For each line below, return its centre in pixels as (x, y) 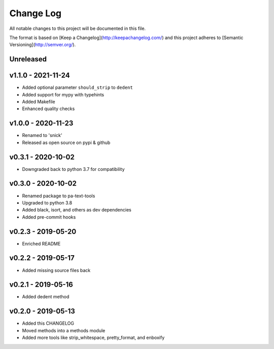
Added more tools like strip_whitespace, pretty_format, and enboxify (93, 338)
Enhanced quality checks (48, 109)
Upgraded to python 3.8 (47, 202)
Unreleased (28, 59)
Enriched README (41, 243)
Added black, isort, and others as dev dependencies (77, 210)
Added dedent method (46, 297)
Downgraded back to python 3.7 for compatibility (73, 169)
